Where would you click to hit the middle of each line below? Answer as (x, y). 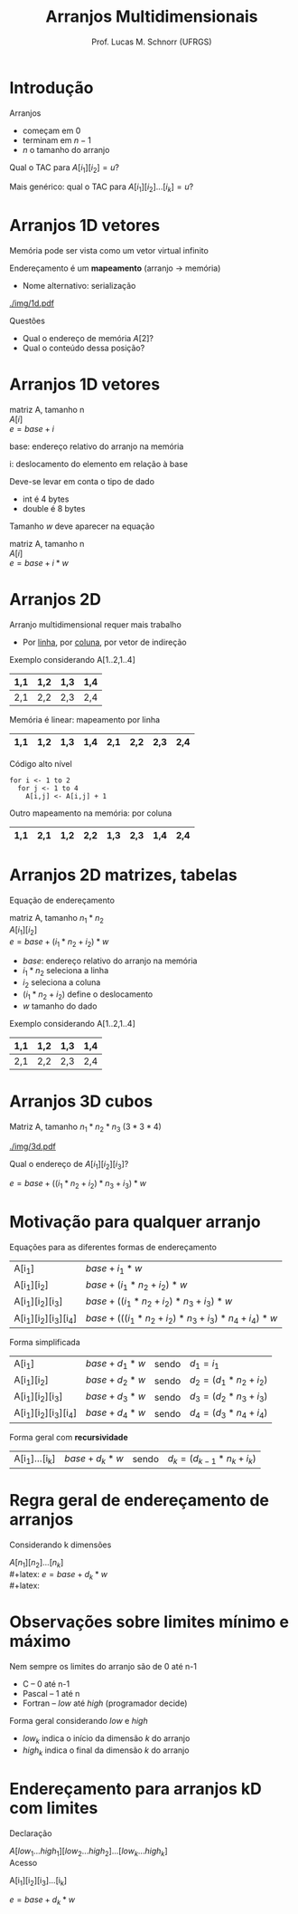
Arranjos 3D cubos (81, 1101)
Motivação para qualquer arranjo (135, 1222)
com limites (54, 1809)
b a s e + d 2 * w (116, 1381)
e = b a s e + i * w (39, 563)
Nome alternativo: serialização (79, 286)
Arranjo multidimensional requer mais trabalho (96, 625)
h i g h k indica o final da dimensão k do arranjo (106, 1751)
